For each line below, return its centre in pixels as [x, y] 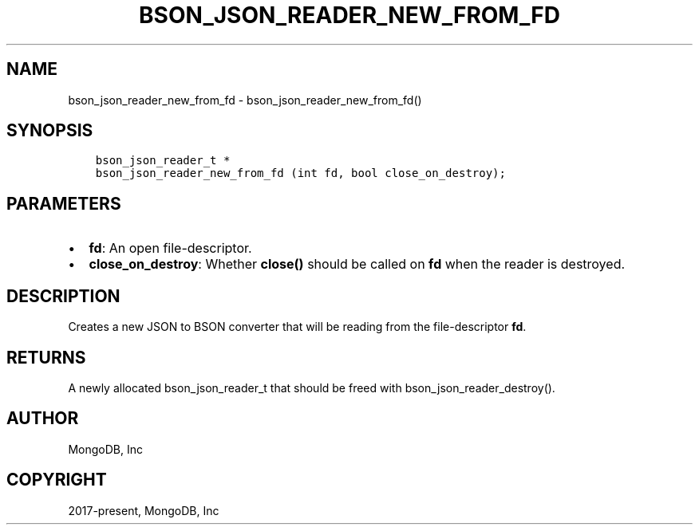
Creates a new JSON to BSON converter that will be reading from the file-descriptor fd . [297, 327]
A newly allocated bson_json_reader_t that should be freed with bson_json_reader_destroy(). [312, 387]
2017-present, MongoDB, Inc [144, 510]
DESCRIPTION [63, 296]
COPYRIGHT [57, 480]
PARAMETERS [64, 203]
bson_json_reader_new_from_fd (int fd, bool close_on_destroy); [300, 173]
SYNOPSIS [50, 131]
